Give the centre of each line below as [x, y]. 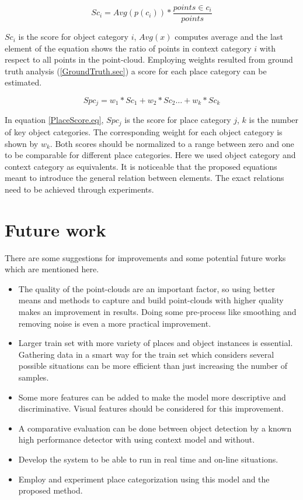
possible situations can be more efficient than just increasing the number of [153, 366]
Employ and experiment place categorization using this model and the [144, 479]
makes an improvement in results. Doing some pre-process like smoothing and [157, 311]
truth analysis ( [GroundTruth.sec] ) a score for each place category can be [136, 71]
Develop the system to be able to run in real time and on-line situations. [148, 459]
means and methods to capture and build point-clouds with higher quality [151, 300]
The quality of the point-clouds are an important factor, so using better [147, 288]
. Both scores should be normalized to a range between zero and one [172, 143]
